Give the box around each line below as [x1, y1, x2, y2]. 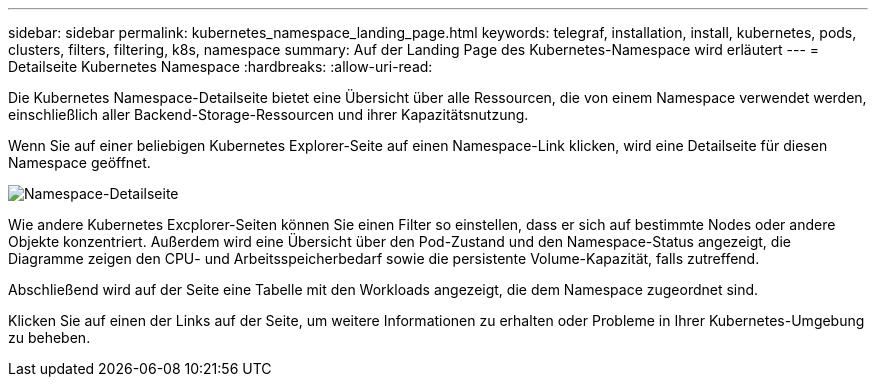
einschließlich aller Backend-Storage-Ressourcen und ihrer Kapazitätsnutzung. [8, 106, 529, 123]
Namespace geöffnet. [8, 154, 151, 171]
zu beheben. [8, 329, 91, 346]
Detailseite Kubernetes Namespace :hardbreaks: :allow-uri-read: [8, 58, 433, 75]
